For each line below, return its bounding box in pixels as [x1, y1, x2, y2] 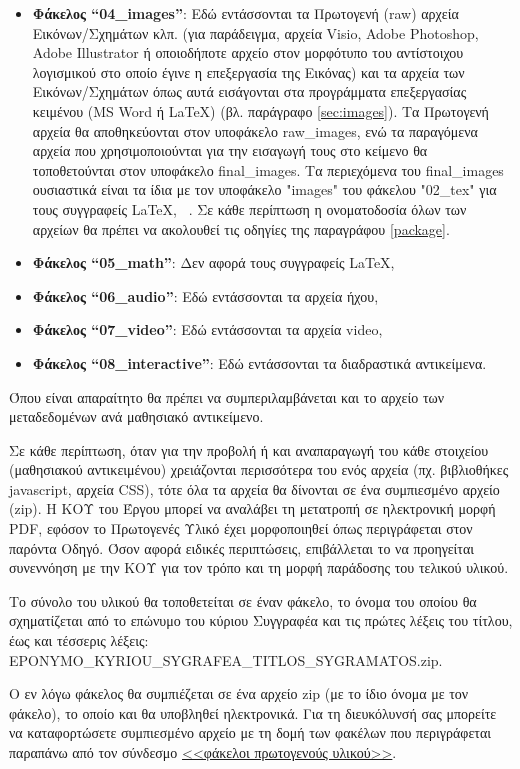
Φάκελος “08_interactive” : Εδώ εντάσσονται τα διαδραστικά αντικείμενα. [32, 352, 487, 373]
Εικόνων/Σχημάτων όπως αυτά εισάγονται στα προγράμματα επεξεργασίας [32, 81, 467, 102]
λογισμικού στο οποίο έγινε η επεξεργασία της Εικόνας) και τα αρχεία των [32, 61, 465, 82]
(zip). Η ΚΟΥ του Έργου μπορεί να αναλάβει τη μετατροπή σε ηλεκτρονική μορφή [9, 498, 496, 519]
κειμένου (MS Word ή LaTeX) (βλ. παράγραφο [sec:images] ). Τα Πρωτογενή [32, 100, 489, 121]
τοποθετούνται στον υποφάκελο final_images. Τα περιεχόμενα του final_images [32, 159, 504, 180]
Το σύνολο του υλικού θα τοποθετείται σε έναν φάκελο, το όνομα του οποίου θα [9, 590, 477, 611]
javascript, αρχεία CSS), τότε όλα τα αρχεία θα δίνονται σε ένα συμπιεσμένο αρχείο [9, 478, 500, 499]
